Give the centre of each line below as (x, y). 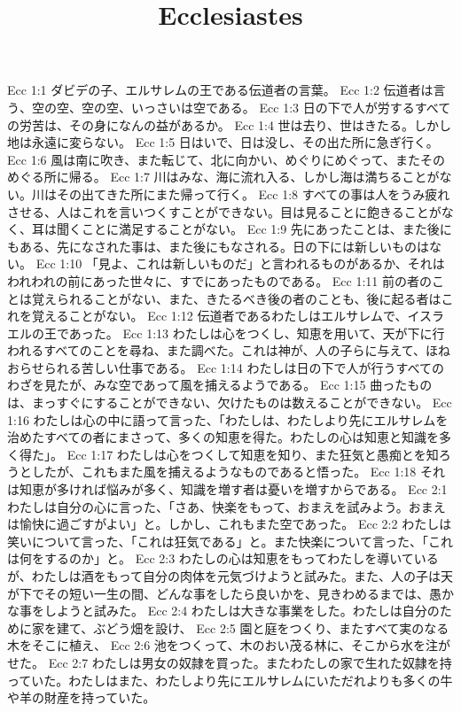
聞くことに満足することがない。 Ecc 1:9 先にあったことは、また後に (254, 229)
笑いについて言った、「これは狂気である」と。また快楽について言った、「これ (230, 541)
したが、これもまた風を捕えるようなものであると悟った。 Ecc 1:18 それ (238, 472)
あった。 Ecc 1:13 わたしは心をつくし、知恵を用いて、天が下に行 (257, 333)
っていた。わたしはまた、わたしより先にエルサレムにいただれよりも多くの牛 (230, 680)
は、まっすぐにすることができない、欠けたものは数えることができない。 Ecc (230, 402)
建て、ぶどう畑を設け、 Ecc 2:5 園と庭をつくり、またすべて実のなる (253, 627)
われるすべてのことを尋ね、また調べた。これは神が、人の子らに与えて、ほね (229, 350)
